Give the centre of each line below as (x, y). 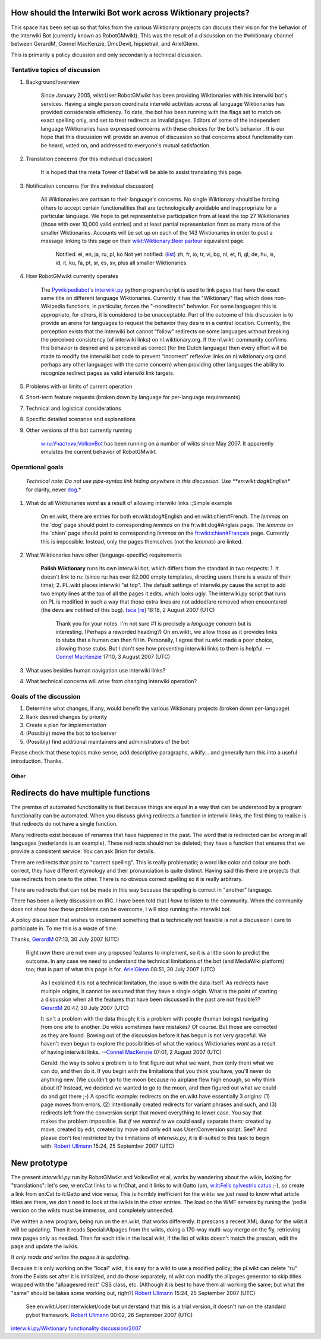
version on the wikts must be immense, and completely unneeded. (92, 1210)
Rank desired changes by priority (66, 716)
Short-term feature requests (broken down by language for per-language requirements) (133, 397)
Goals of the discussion (46, 696)
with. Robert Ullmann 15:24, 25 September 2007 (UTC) (108, 1146)
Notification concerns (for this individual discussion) (90, 186)
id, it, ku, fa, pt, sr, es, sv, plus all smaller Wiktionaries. (122, 263)
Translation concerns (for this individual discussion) (89, 159)
